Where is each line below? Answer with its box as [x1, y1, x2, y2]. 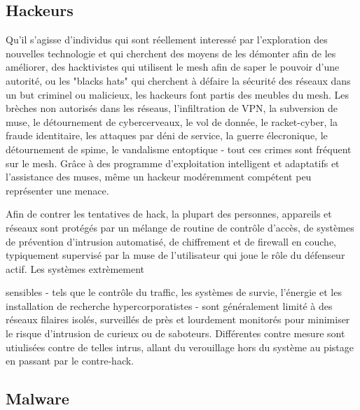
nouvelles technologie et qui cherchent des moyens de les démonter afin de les [6, 45, 336, 60]
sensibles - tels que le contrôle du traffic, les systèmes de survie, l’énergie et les [6, 285, 342, 299]
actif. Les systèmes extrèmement [6, 261, 145, 276]
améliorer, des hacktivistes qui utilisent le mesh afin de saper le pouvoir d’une [6, 59, 340, 74]
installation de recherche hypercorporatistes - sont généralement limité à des [6, 298, 333, 313]
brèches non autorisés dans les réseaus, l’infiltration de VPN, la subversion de [6, 101, 338, 115]
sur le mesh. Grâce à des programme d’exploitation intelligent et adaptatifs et [6, 155, 340, 170]
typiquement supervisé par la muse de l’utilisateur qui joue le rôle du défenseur [6, 248, 345, 262]
